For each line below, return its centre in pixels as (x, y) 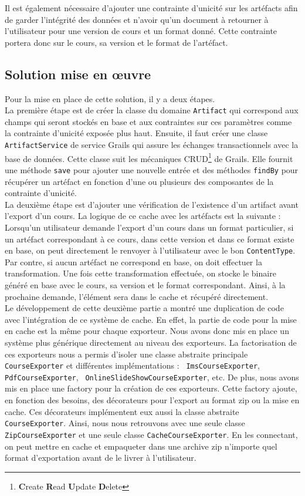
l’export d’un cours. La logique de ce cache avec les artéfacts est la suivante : (143, 216)
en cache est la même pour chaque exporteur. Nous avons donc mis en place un (147, 331)
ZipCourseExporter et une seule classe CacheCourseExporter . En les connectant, (151, 434)
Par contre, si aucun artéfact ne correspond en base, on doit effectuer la (133, 262)
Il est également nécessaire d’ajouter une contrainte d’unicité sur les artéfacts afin (151, 8)
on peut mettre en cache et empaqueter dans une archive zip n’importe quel (141, 446)
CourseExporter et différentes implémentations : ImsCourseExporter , (132, 365)
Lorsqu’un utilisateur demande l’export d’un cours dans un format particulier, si (149, 227)
